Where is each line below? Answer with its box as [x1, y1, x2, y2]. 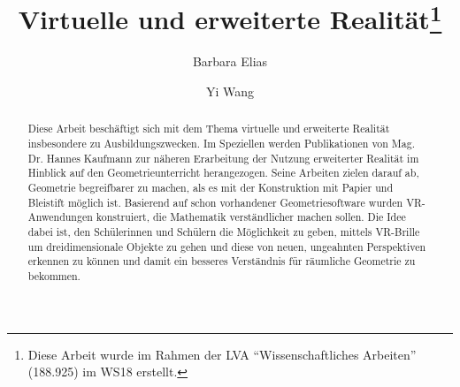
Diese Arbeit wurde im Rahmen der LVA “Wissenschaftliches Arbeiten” [27, 345, 417, 363]
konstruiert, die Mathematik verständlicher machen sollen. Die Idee [96, 209, 406, 224]
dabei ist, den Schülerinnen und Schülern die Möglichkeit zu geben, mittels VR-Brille [27, 224, 420, 239]
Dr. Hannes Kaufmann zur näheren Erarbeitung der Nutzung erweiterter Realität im [27, 150, 419, 165]
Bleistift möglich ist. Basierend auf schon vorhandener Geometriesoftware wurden [27, 194, 403, 209]
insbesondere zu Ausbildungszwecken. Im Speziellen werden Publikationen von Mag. [27, 136, 415, 151]
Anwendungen [27, 209, 93, 224]
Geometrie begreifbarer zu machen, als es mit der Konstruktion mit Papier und [27, 180, 394, 195]
